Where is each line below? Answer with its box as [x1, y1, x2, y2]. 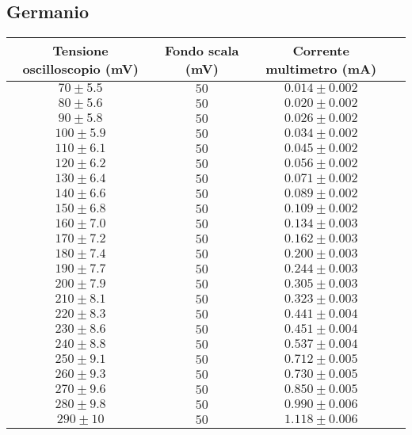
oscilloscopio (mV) [22, 59, 139, 78]
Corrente [292, 41, 349, 60]
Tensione [52, 41, 109, 60]
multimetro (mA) [265, 59, 377, 78]
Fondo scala [165, 41, 239, 60]
